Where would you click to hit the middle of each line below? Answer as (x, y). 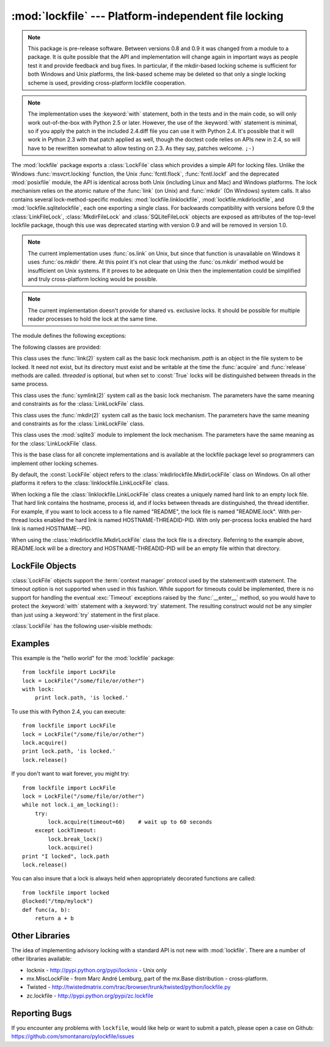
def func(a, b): (46, 910)
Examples (31, 643)
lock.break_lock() (75, 839)
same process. (30, 384)
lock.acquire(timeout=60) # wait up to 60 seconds (130, 822)
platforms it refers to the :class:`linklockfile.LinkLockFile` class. (90, 483)
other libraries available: (42, 959)
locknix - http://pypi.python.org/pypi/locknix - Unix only (97, 970)
